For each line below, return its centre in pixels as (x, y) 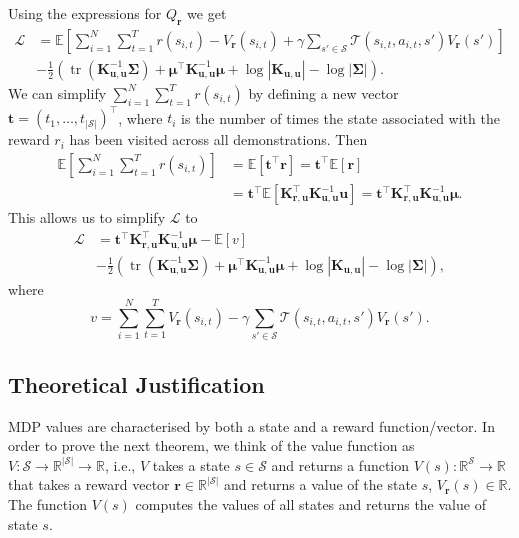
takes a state (191, 464)
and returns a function (340, 464)
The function (47, 503)
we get (207, 13)
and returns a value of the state (320, 484)
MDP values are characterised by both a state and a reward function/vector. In (251, 425)
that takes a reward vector (89, 484)
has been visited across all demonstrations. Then (218, 139)
